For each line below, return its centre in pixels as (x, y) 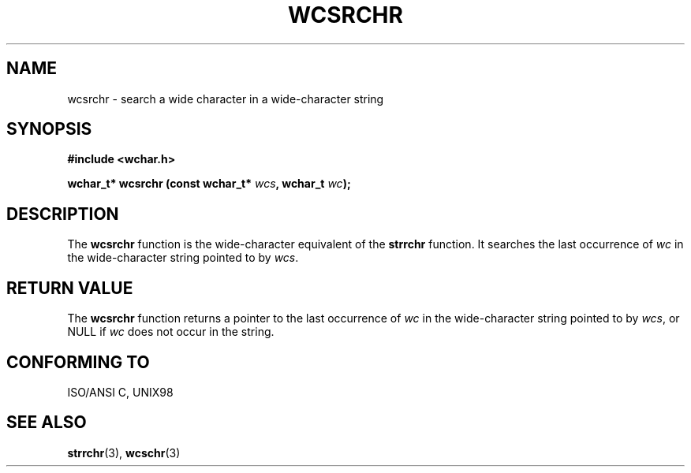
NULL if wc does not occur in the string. (171, 332)
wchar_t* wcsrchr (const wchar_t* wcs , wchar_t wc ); (209, 184)
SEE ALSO (47, 423)
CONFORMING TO (78, 362)
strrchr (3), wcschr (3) (124, 453)
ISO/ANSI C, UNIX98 (120, 392)
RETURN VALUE (70, 288)
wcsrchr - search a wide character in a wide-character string (226, 99)
